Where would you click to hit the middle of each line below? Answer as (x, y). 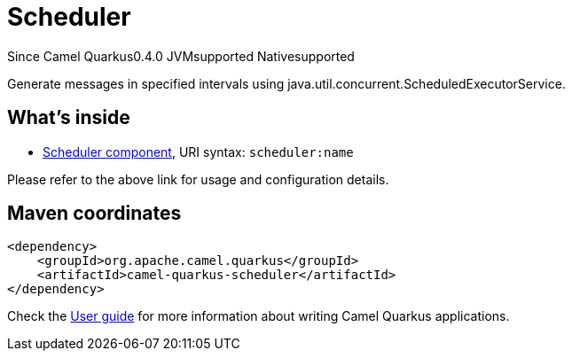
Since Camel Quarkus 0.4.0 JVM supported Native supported (181, 56)
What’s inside (69, 118)
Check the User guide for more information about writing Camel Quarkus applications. (259, 316)
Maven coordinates (94, 214)
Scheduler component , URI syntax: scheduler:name (198, 152)
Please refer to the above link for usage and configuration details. (198, 179)
